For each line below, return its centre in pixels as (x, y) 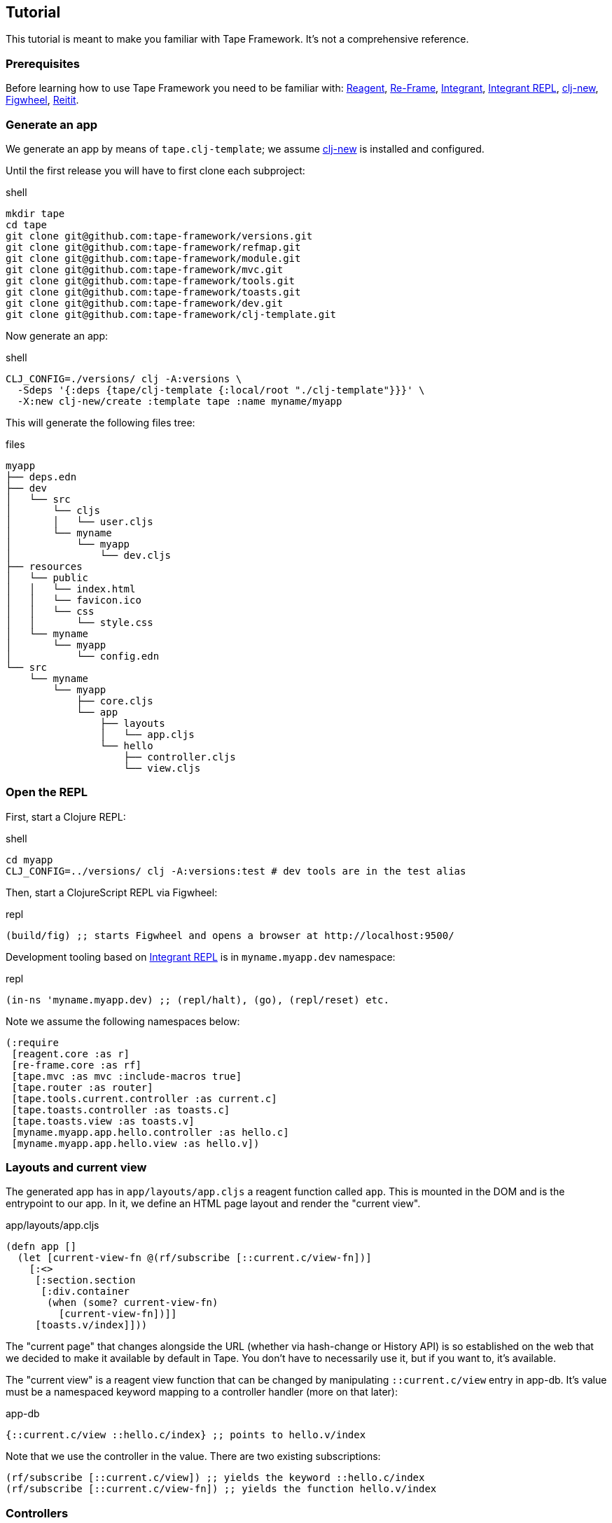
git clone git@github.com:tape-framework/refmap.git (153, 247)
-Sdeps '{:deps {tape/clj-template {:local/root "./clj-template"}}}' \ (221, 390)
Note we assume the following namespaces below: (123, 1021)
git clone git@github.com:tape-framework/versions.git (159, 236)
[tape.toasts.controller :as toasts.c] (121, 1110)
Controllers (37, 1513)
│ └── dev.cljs (89, 555)
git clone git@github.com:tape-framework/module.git (153, 258)
